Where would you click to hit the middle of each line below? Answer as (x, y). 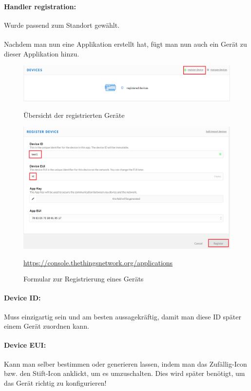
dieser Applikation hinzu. (42, 53)
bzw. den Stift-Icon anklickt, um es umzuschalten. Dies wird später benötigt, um (125, 373)
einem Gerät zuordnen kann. (47, 326)
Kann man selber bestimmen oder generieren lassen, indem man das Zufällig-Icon (125, 363)
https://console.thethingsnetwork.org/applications (98, 262)
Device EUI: (25, 345)
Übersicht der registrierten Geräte (74, 115)
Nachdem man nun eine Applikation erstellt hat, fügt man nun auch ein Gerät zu (125, 44)
